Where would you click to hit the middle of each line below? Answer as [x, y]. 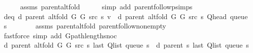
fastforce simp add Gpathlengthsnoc [60, 35]
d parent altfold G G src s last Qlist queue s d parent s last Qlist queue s [126, 45]
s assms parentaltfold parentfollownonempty [85, 26]
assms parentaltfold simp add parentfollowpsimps [106, 6]
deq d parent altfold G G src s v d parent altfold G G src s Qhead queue [126, 16]
